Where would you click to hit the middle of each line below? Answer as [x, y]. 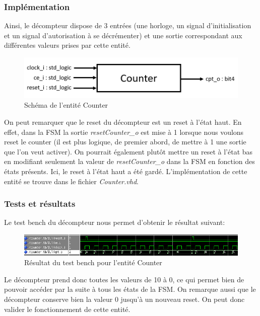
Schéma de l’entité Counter [66, 105]
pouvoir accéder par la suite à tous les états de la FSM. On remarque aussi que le [130, 289]
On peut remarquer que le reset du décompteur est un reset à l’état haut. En [123, 122]
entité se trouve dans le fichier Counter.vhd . [71, 181]
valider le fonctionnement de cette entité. [67, 309]
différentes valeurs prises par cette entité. [67, 45]
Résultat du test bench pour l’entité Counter [93, 262]
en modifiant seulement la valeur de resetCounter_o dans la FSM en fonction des [129, 161]
